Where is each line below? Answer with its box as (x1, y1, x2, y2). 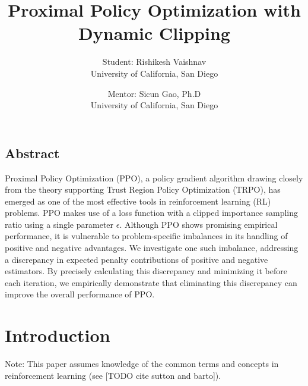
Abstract (5, 143, 60, 162)
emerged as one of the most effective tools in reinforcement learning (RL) (5, 194, 271, 207)
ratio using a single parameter (5, 218, 114, 230)
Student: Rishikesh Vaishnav (102, 55, 207, 68)
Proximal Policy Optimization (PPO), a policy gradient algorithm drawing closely (5, 171, 303, 184)
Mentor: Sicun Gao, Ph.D (107, 87, 201, 99)
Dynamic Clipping (78, 21, 230, 45)
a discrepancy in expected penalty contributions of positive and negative (5, 253, 268, 265)
